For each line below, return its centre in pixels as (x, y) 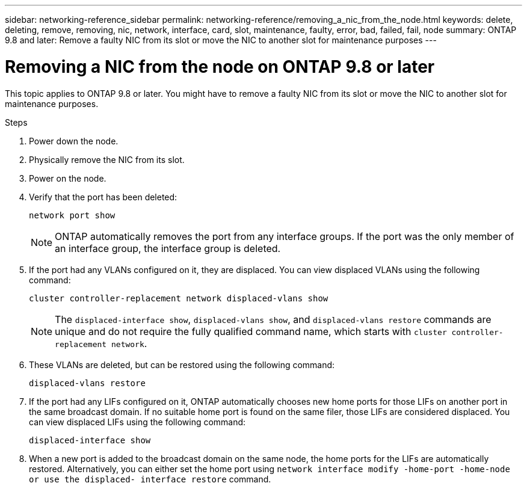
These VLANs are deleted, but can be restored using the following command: (182, 364)
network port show (72, 215)
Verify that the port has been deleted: (103, 197)
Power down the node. (74, 141)
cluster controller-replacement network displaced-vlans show (179, 298)
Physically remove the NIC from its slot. (107, 159)
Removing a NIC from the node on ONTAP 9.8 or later (220, 66)
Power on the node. (68, 178)
